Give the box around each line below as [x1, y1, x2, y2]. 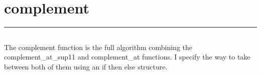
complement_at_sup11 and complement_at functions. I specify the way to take [4, 51, 250, 62]
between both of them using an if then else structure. [4, 61, 168, 71]
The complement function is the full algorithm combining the [4, 41, 193, 52]
